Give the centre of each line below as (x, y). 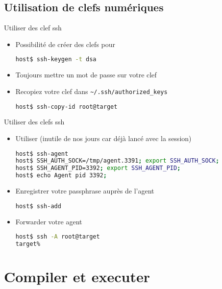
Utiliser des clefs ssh (34, 122)
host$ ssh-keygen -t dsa (56, 60)
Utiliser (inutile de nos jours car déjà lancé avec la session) (103, 138)
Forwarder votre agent (49, 221)
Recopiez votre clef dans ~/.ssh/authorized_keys (91, 91)
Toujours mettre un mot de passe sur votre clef (86, 75)
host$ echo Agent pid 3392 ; (61, 176)
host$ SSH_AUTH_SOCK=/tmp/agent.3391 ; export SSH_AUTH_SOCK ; (117, 161)
